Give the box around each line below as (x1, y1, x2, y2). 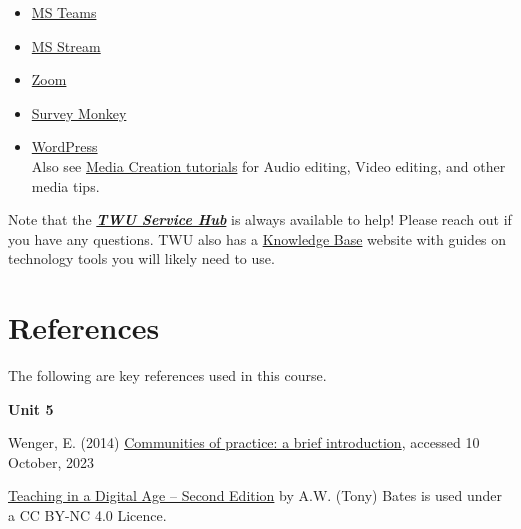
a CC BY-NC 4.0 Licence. (8, 505, 167, 526)
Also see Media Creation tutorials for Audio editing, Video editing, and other (31, 155, 506, 176)
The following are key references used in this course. (8, 365, 327, 386)
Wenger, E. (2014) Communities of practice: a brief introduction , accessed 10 (8, 432, 480, 453)
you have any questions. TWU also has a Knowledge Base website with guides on (8, 228, 507, 249)
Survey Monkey (31, 102, 127, 123)
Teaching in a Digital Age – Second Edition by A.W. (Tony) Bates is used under (8, 485, 502, 506)
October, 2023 (8, 451, 94, 472)
